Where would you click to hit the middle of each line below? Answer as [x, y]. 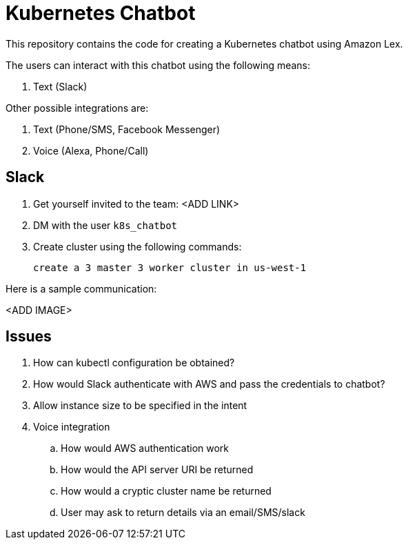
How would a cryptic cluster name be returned [166, 491]
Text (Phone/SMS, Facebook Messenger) [127, 129]
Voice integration [72, 427]
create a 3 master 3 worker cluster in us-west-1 [170, 267]
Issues [29, 337]
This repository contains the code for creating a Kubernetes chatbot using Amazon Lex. [204, 43]
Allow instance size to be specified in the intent [140, 406]
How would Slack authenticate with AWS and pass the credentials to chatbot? [209, 384]
